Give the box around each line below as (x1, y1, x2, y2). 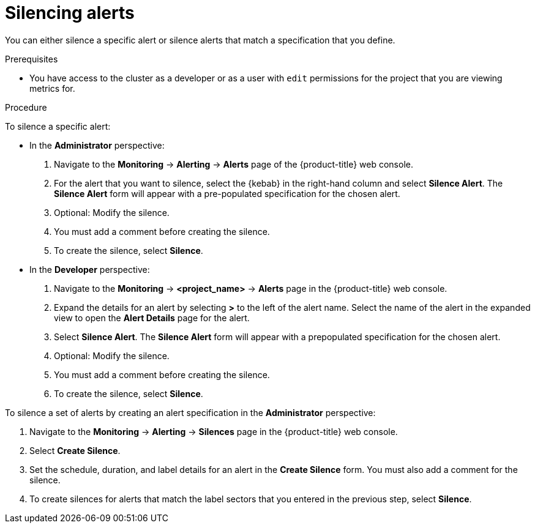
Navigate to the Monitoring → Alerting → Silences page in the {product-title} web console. (29, 426, 398, 437)
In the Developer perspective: (29, 264, 150, 275)
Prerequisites (5, 53, 58, 64)
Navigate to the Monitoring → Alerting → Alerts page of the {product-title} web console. (54, 158, 413, 169)
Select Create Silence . (29, 445, 121, 456)
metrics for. (29, 83, 75, 94)
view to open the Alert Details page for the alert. (54, 312, 250, 323)
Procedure (5, 102, 47, 113)
